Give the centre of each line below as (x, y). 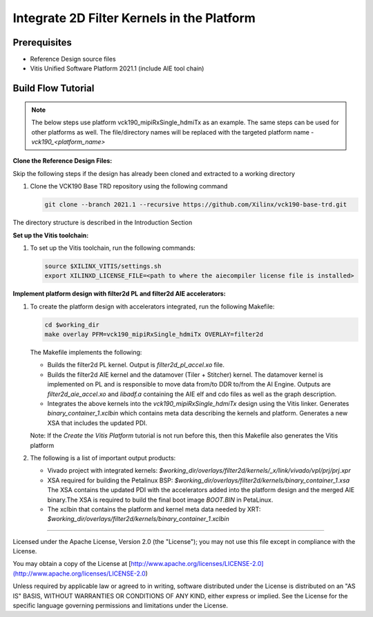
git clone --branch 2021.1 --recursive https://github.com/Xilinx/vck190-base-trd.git (196, 205)
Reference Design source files (73, 59)
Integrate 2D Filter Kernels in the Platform (134, 18)
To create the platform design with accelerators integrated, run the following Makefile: (152, 306)
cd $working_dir (72, 325)
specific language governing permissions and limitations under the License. (120, 606)
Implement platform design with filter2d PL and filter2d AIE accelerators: (119, 294)
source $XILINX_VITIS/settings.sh (103, 266)
